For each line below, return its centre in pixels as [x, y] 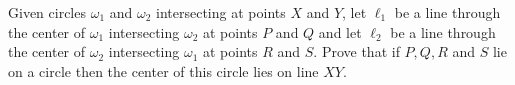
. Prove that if [356, 51]
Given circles [47, 12]
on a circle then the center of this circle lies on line [163, 70]
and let [340, 31]
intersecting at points [221, 12]
